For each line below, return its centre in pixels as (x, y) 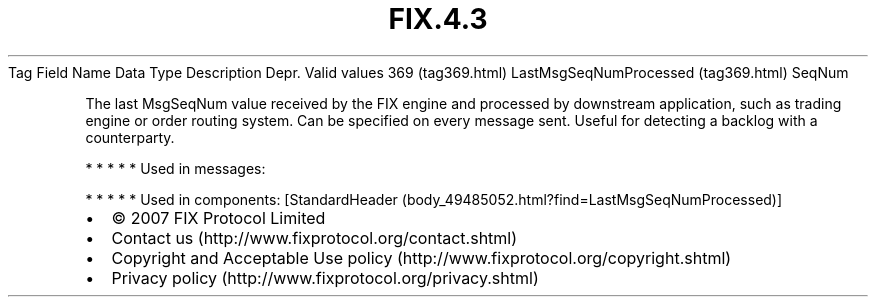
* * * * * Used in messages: (175, 168)
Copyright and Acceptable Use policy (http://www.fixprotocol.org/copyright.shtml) (421, 257)
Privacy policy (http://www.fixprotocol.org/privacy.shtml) (325, 277)
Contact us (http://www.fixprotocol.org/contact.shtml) (314, 237)
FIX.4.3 (438, 19)
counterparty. (130, 137)
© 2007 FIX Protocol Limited (218, 217)
